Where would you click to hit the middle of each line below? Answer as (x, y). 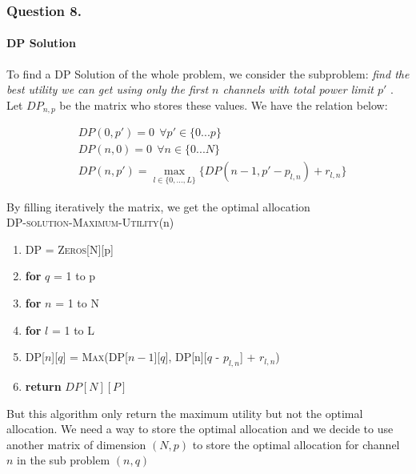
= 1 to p (74, 276)
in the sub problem (64, 460)
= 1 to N (77, 302)
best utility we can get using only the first (108, 89)
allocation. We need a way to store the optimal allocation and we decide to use (200, 429)
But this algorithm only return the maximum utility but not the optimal (185, 413)
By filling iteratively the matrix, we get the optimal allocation (158, 206)
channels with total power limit (298, 89)
